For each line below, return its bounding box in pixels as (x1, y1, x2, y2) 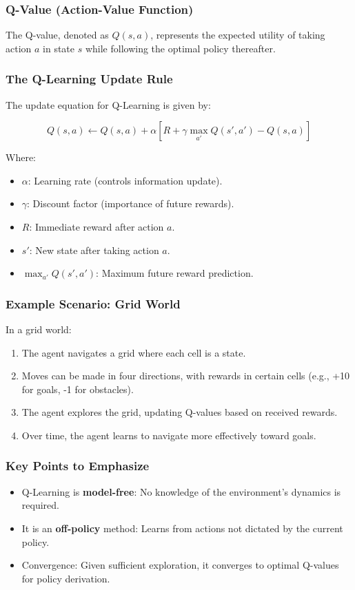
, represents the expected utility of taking (150, 28, 325, 42)
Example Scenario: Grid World (6, 295, 181, 312)
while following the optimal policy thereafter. (85, 41, 276, 55)
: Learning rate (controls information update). (28, 173, 223, 187)
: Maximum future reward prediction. (96, 266, 254, 280)
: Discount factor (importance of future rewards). (27, 196, 234, 211)
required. (21, 498, 59, 512)
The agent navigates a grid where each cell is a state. (21, 345, 246, 359)
